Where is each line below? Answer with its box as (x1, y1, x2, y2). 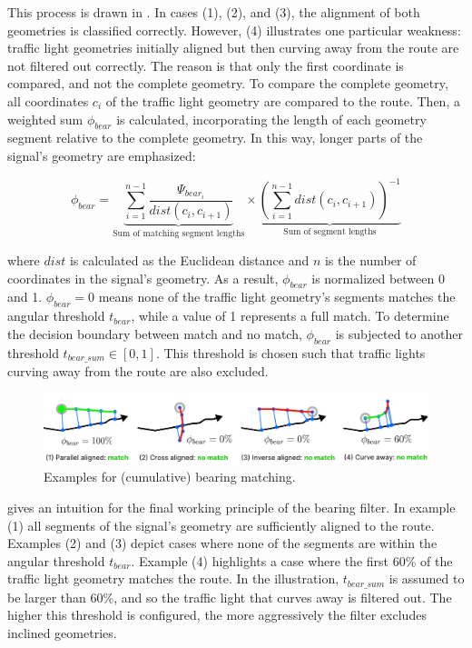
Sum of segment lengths (283, 226, 377, 236)
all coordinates (7, 91, 89, 110)
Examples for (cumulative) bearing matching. (44, 467, 296, 486)
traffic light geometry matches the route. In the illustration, (7, 569, 339, 588)
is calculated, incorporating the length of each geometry (116, 109, 427, 128)
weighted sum (7, 109, 84, 128)
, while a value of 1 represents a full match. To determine (131, 306, 449, 325)
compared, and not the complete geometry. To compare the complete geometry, (7, 74, 448, 93)
